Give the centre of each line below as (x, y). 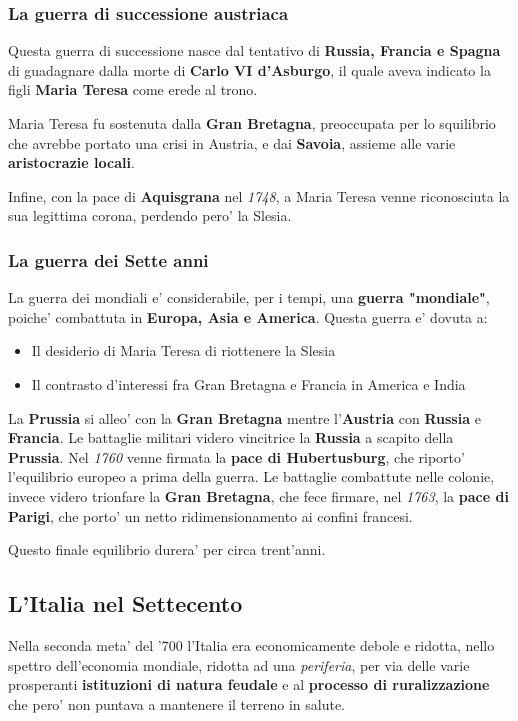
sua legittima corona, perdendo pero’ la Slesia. (150, 215)
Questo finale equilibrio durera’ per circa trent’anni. (167, 549)
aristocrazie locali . (71, 162)
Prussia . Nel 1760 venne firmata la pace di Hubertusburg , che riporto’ (236, 456)
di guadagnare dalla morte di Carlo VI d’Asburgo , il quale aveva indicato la (249, 69)
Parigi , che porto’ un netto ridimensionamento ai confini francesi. (210, 515)
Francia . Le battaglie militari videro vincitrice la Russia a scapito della (231, 437)
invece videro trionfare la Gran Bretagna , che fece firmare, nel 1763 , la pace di (258, 495)
